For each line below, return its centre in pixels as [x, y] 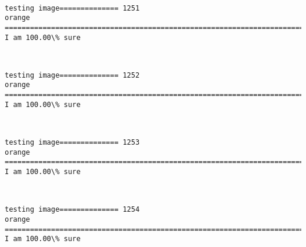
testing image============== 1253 [72, 143]
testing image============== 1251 [72, 8]
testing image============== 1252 [72, 75]
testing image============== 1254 [72, 210]
